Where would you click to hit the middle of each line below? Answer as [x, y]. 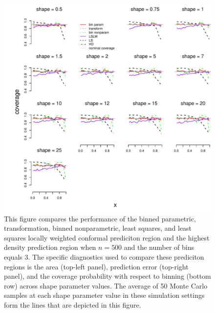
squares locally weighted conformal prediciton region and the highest [107, 237]
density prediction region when [50, 247]
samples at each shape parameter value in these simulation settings [104, 295]
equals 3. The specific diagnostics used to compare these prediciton [104, 256]
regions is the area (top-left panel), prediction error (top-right [96, 266]
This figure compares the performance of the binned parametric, [100, 218]
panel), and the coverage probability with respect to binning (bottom [107, 276]
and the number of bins [159, 247]
